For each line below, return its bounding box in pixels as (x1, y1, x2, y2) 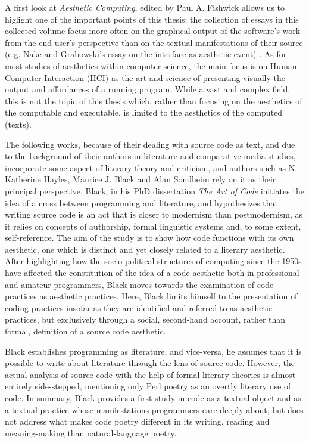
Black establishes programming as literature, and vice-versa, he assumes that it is (5, 345, 302, 357)
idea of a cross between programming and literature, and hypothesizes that (5, 196, 279, 209)
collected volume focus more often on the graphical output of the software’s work (5, 24, 301, 37)
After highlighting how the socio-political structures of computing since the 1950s (5, 255, 302, 267)
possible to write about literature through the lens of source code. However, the (5, 357, 295, 369)
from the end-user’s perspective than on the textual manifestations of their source (5, 36, 303, 48)
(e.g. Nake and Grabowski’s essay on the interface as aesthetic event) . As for (5, 48, 287, 60)
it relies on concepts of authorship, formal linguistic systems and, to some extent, (5, 219, 301, 232)
